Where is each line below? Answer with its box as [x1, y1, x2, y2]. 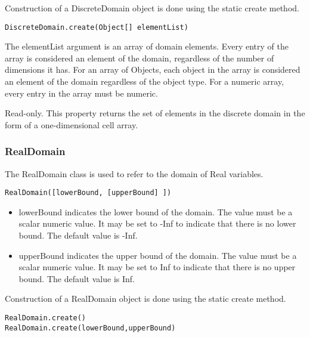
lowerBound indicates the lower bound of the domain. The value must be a [18, 205, 293, 218]
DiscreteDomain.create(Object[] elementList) [5, 23, 188, 32]
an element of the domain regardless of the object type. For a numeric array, [5, 75, 284, 88]
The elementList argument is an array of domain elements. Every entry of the [5, 40, 289, 52]
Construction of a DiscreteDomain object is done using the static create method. [5, 2, 299, 14]
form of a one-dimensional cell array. [5, 118, 138, 131]
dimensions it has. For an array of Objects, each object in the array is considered [5, 63, 300, 76]
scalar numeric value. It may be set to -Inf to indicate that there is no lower [18, 217, 296, 230]
